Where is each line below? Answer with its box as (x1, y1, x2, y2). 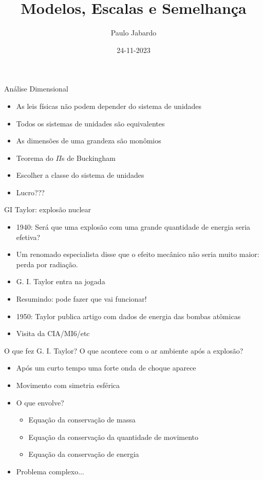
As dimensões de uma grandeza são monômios (16, 135, 161, 146)
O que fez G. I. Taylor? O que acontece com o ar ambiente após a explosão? (4, 345, 243, 356)
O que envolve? (16, 397, 64, 408)
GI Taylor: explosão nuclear (4, 204, 91, 215)
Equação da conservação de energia (28, 449, 139, 459)
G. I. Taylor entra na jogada (16, 276, 105, 287)
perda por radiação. (16, 259, 78, 269)
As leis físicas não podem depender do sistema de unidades (16, 100, 202, 111)
